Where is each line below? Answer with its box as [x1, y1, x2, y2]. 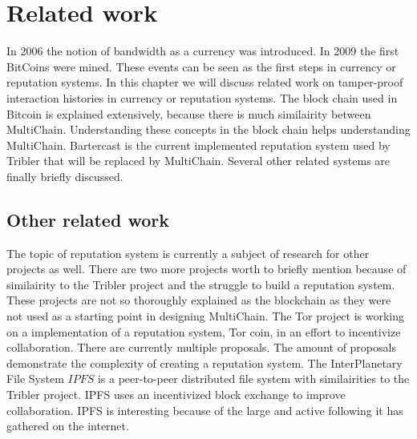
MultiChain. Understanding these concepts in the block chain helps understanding [6, 121, 411, 138]
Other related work [6, 207, 169, 232]
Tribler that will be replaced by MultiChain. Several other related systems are [6, 152, 391, 169]
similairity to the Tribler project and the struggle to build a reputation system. [6, 276, 395, 292]
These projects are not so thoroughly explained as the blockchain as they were [6, 292, 391, 308]
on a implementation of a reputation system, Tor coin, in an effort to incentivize [6, 323, 401, 340]
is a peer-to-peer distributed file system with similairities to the [97, 370, 410, 387]
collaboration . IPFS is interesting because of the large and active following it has [6, 401, 403, 418]
